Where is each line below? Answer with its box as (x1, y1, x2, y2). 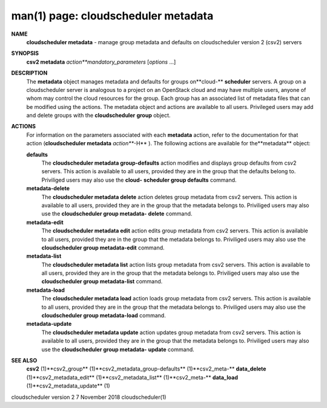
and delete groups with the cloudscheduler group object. (26, 112, 171, 119)
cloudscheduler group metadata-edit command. (41, 244, 165, 251)
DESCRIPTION (11, 70, 48, 77)
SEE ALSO (11, 357, 38, 364)
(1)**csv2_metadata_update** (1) (26, 382, 110, 390)
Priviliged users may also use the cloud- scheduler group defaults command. (41, 176, 237, 183)
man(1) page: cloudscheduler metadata (11, 9, 214, 22)
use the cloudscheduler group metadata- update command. (41, 346, 195, 353)
